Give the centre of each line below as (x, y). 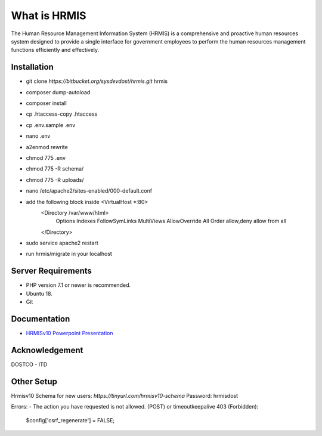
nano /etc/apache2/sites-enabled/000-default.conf (89, 191)
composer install (46, 103)
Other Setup (34, 381)
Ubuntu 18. (39, 293)
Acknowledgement (47, 350)
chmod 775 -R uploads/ (55, 180)
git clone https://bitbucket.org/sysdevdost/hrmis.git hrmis (97, 81)
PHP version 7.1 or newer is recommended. (78, 285)
